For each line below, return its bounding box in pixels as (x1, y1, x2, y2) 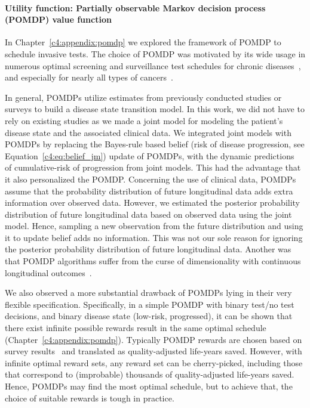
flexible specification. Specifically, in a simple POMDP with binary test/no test (5, 298, 294, 310)
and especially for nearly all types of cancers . (5, 71, 173, 84)
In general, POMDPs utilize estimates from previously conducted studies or (5, 91, 282, 103)
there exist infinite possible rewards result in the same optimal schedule (5, 322, 266, 334)
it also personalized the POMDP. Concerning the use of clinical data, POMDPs (5, 172, 296, 185)
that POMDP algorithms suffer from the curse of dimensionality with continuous (5, 255, 301, 267)
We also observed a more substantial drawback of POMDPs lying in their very (5, 286, 292, 299)
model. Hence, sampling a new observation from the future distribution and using (5, 220, 303, 232)
